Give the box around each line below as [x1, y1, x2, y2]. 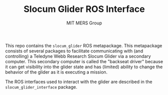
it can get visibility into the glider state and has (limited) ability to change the [5, 64, 163, 70]
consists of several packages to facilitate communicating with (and [5, 48, 143, 54]
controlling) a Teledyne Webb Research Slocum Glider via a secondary [5, 53, 151, 59]
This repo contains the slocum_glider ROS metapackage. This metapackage [5, 42, 162, 48]
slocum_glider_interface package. [5, 84, 78, 90]
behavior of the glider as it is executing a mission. [5, 69, 108, 75]
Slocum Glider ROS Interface [23, 3, 145, 15]
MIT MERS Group [66, 20, 102, 26]
